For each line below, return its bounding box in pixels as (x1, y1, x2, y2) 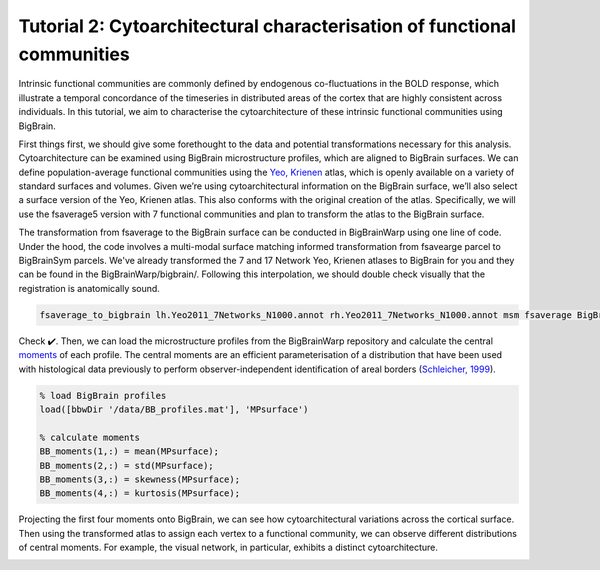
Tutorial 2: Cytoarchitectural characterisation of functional (18, 15, 517, 37)
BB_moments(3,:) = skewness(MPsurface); (39, 473, 240, 485)
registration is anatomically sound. (18, 282, 160, 294)
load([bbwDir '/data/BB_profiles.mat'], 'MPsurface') (39, 403, 309, 415)
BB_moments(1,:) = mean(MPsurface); (39, 446, 220, 457)
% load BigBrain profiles (39, 390, 167, 401)
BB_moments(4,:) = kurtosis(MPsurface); (39, 488, 240, 499)
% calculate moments (39, 431, 140, 443)
